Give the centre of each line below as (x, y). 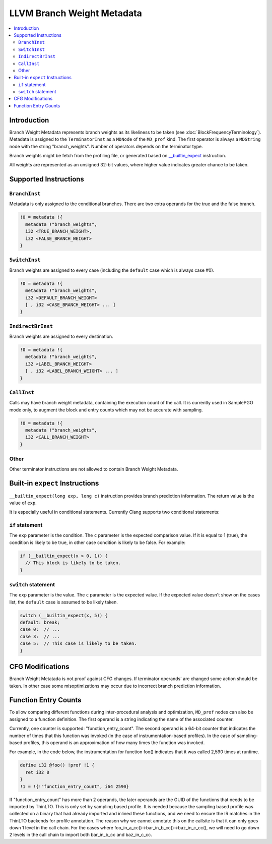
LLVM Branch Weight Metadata (76, 13)
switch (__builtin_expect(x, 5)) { (64, 615)
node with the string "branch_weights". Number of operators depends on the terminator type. (106, 146)
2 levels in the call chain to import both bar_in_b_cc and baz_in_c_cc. (81, 835)
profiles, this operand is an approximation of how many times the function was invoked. (114, 743)
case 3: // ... (40, 636)
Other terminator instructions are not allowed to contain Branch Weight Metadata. (94, 469)
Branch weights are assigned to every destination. (61, 337)
